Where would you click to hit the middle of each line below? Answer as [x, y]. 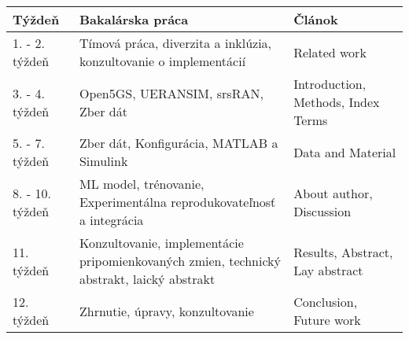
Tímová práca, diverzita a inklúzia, [175, 43]
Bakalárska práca [134, 19]
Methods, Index [337, 102]
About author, [333, 193]
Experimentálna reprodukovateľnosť [177, 202]
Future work [327, 320]
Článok [316, 19]
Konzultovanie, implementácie [161, 243]
